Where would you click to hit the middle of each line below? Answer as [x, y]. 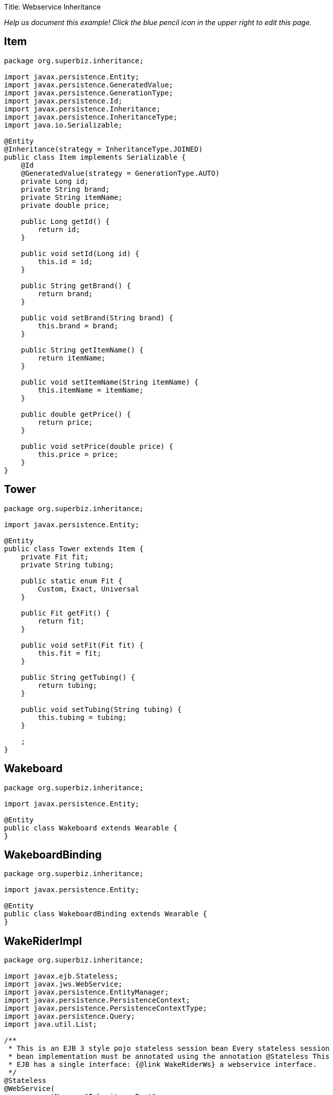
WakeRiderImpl [43, 941]
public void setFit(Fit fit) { [82, 645]
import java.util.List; [51, 1024]
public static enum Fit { [72, 581]
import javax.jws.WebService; [63, 984]
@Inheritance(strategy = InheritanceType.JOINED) [104, 149]
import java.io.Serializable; [63, 125]
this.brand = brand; [78, 326]
